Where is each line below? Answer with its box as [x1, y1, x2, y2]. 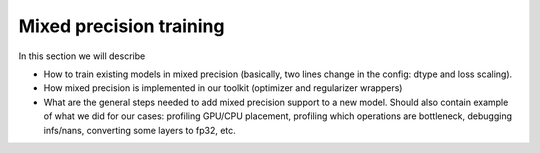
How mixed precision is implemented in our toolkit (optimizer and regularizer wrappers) [43, 82, 403, 94]
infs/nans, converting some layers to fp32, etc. [43, 124, 237, 136]
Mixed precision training [18, 15, 225, 37]
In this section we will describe [18, 50, 146, 62]
